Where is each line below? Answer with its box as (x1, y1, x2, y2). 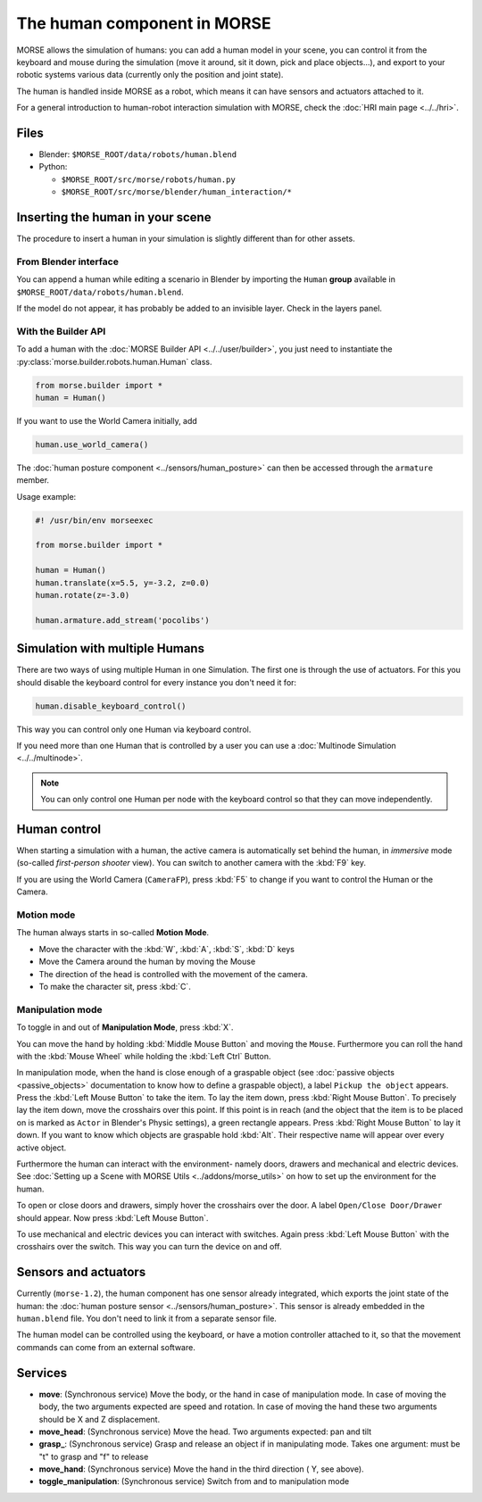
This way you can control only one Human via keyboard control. (16, 724, 252, 734)
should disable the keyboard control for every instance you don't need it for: (16, 676, 297, 687)
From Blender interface (16, 255, 120, 268)
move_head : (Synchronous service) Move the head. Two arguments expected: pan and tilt (38, 1426, 372, 1437)
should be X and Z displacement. (38, 1414, 161, 1424)
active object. (16, 1142, 67, 1153)
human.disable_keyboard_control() (35, 701, 187, 711)
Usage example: (16, 491, 77, 502)
